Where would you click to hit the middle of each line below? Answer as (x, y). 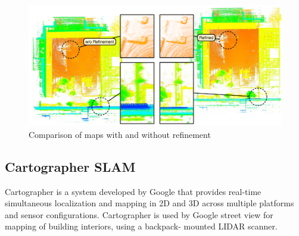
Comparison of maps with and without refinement (120, 134)
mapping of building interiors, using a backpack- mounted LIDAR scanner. (141, 226)
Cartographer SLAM (70, 166)
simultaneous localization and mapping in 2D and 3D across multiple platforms (149, 203)
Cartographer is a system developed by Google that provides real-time (133, 191)
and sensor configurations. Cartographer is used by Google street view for (139, 214)
